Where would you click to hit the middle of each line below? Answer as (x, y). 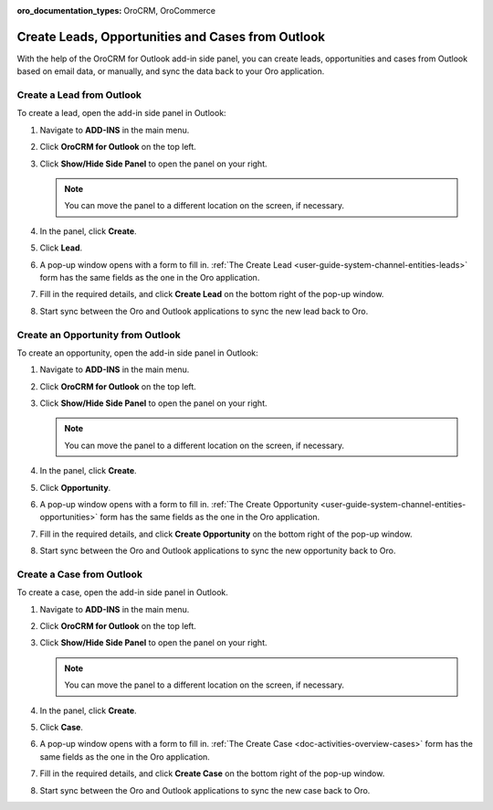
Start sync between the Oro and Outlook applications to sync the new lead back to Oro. (204, 311)
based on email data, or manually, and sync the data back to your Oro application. (171, 71)
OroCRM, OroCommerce (170, 11)
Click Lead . (61, 248)
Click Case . (62, 728)
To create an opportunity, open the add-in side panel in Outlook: (138, 353)
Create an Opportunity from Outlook (99, 335)
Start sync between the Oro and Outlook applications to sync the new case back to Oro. (205, 790)
